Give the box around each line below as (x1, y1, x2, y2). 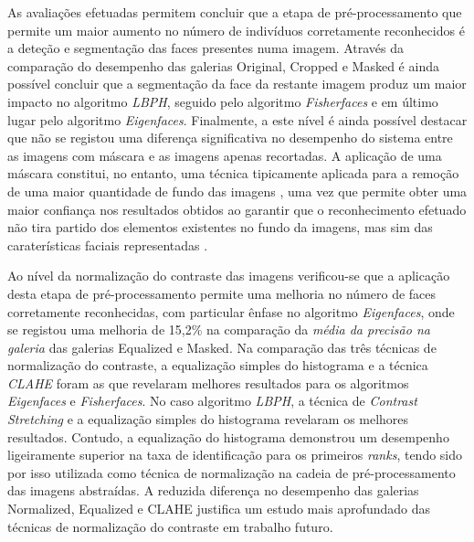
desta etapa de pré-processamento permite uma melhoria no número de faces (7, 283, 437, 303)
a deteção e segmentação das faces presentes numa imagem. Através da (7, 38, 405, 58)
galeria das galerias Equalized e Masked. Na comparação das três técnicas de (7, 337, 437, 356)
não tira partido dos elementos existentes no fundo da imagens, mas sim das (7, 218, 433, 237)
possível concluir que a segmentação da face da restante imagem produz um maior (7, 74, 467, 93)
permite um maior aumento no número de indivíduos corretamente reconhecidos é (7, 20, 465, 39)
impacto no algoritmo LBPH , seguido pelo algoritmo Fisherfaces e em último (7, 91, 438, 111)
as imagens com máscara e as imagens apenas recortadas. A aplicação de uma (7, 145, 442, 165)
